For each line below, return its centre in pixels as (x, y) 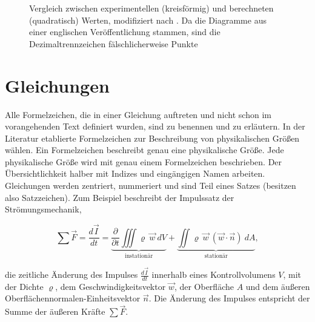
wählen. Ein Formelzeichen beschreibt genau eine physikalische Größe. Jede (144, 150)
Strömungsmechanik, (43, 209)
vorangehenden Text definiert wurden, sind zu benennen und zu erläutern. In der (155, 126)
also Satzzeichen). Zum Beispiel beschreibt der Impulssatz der (120, 197)
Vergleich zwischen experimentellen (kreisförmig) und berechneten (151, 8)
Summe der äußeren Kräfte (55, 311)
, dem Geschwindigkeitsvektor (111, 286)
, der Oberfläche (204, 286)
